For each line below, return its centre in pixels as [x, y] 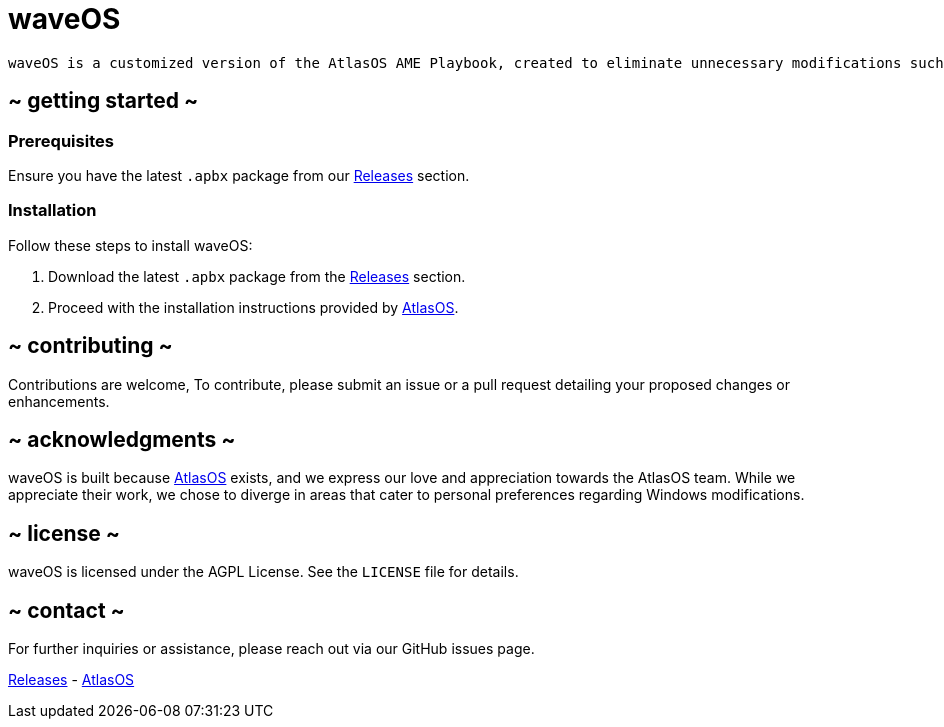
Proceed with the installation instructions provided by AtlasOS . [253, 307]
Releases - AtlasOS [71, 680]
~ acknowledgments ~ [122, 439]
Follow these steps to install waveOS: [130, 245]
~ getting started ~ [103, 101]
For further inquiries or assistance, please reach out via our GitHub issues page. [271, 649]
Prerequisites [61, 140]
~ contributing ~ [90, 346]
